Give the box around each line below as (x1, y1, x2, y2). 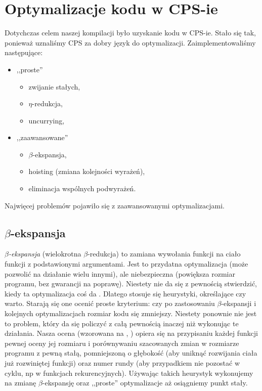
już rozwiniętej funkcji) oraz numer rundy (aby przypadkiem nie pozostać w (5, 357, 240, 368)
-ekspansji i (221, 298, 256, 309)
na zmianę (5, 377, 36, 388)
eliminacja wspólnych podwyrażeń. (28, 183, 136, 194)
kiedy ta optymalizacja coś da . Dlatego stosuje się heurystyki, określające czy (5, 288, 246, 298)
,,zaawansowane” (16, 132, 68, 143)
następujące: (5, 47, 43, 58)
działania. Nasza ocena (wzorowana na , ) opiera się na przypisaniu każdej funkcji (5, 328, 258, 338)
